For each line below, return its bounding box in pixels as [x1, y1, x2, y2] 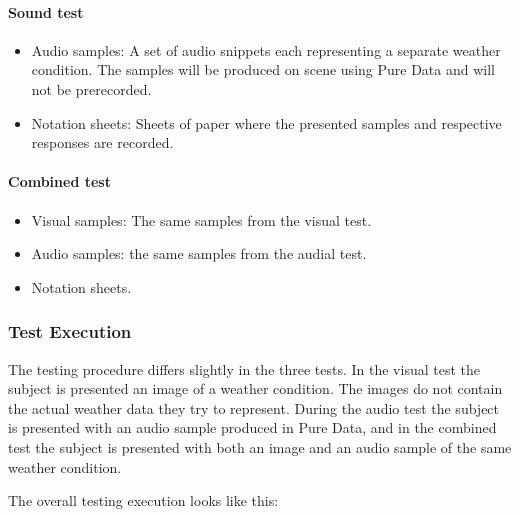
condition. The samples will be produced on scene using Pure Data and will [31, 59, 495, 80]
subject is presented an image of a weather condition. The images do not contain [8, 378, 503, 399]
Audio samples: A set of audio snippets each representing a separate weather [31, 39, 501, 60]
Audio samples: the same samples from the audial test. [31, 243, 367, 264]
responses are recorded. [31, 132, 174, 153]
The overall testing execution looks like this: [8, 490, 279, 511]
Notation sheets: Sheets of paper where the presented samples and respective [31, 112, 502, 133]
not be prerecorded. [31, 78, 152, 99]
